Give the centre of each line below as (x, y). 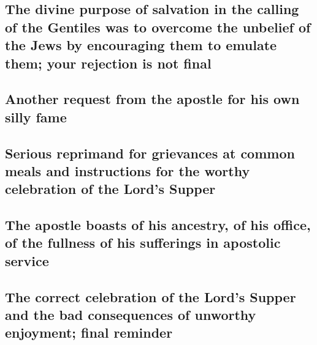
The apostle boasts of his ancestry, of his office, (158, 225)
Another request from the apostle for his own (152, 99)
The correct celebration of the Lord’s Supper (151, 296)
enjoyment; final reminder (89, 332)
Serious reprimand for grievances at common (150, 153)
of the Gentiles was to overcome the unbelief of (158, 27)
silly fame (36, 117)
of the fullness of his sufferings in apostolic (143, 243)
